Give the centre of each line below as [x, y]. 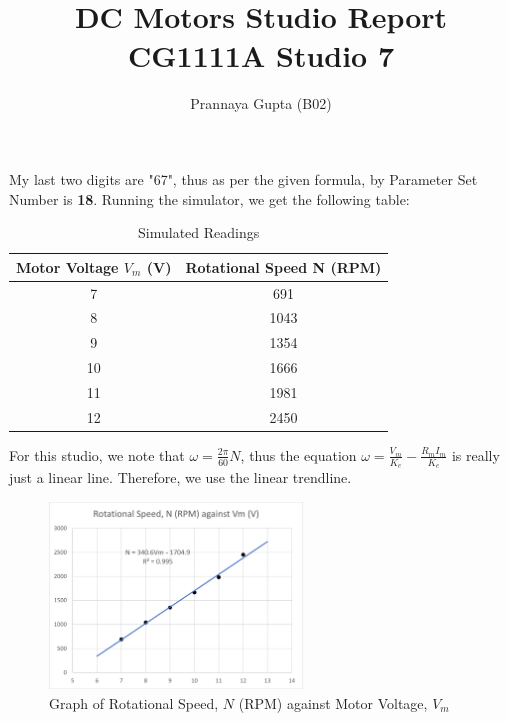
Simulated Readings [199, 232]
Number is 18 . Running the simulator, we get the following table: [209, 198]
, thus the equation [298, 454]
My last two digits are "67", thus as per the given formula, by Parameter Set [243, 178]
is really [475, 454]
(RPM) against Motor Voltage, [333, 702]
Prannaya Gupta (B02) [261, 103]
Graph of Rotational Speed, [134, 702]
